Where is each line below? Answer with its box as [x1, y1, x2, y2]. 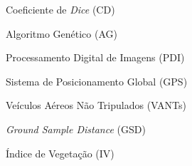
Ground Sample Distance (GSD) [6, 121, 146, 136]
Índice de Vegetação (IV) [6, 145, 114, 160]
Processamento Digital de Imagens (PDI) [6, 50, 185, 65]
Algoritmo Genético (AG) [6, 26, 117, 41]
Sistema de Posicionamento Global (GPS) [6, 73, 188, 88]
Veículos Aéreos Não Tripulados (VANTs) [6, 98, 186, 113]
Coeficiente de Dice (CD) [6, 2, 115, 16]
